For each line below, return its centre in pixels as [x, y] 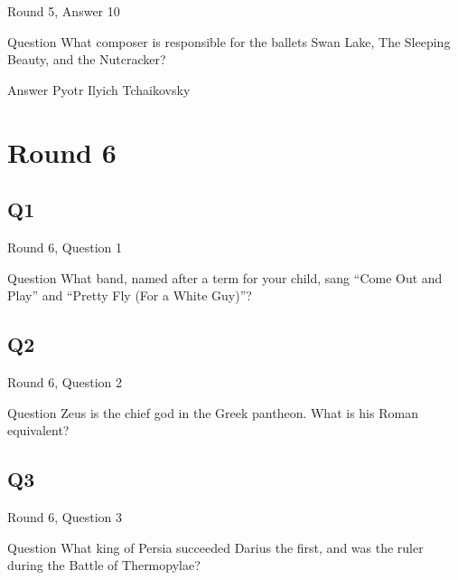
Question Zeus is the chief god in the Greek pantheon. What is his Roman [213, 412]
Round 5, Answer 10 [64, 11]
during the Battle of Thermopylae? [104, 565]
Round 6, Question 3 [65, 516]
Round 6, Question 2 [65, 381]
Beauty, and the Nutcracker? [87, 59]
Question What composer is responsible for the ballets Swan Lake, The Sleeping [229, 41]
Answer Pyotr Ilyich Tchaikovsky [99, 89]
